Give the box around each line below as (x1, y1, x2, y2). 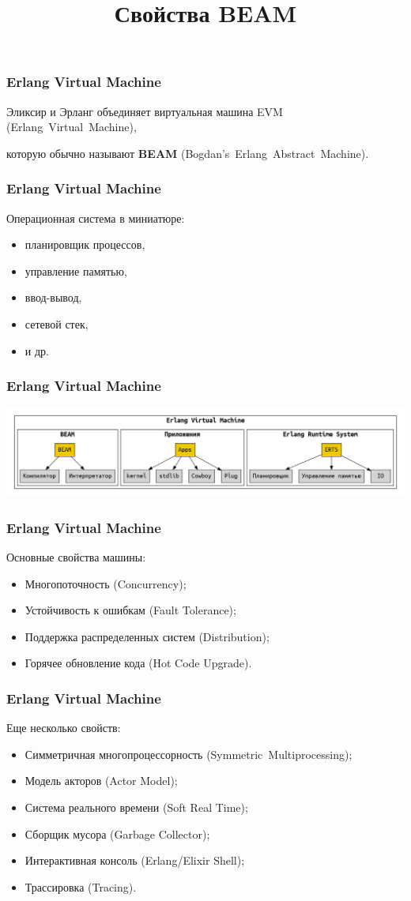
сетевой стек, (25, 316, 89, 332)
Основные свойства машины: (6, 548, 146, 565)
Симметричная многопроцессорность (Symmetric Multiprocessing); (25, 745, 353, 762)
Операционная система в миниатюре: (6, 209, 185, 226)
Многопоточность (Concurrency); (25, 575, 187, 591)
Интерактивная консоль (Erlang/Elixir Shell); (25, 852, 245, 869)
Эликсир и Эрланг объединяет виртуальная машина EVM (6, 103, 283, 119)
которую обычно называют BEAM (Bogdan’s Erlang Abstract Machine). (6, 145, 369, 161)
